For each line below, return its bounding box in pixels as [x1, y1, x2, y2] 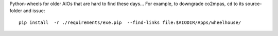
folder [9, 8, 23, 14]
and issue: [23, 8, 45, 14]
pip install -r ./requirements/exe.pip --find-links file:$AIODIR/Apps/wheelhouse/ [19, 19, 241, 25]
